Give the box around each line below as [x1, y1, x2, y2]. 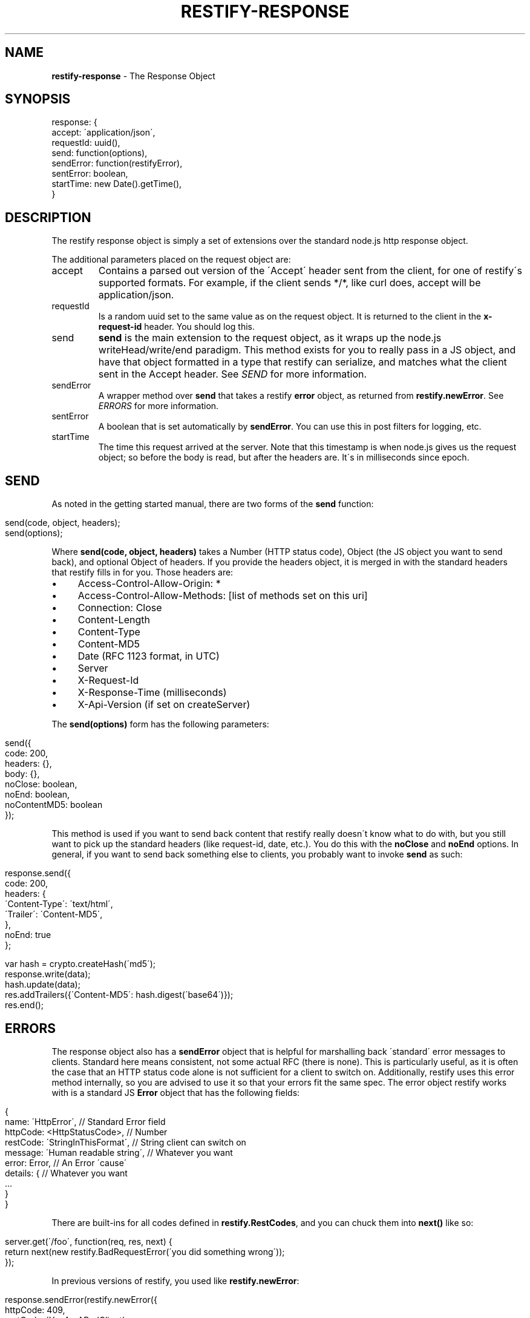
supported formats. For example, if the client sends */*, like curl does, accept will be [98, 277, 481, 289]
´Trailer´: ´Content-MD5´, [5, 909, 103, 920]
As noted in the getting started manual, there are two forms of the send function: [51, 499, 374, 510]
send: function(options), [51, 148, 148, 159]
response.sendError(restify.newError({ [5, 1294, 157, 1305]
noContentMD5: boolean [5, 799, 103, 810]
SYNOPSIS [5, 91, 71, 107]
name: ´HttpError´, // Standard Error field [5, 1116, 166, 1127]
